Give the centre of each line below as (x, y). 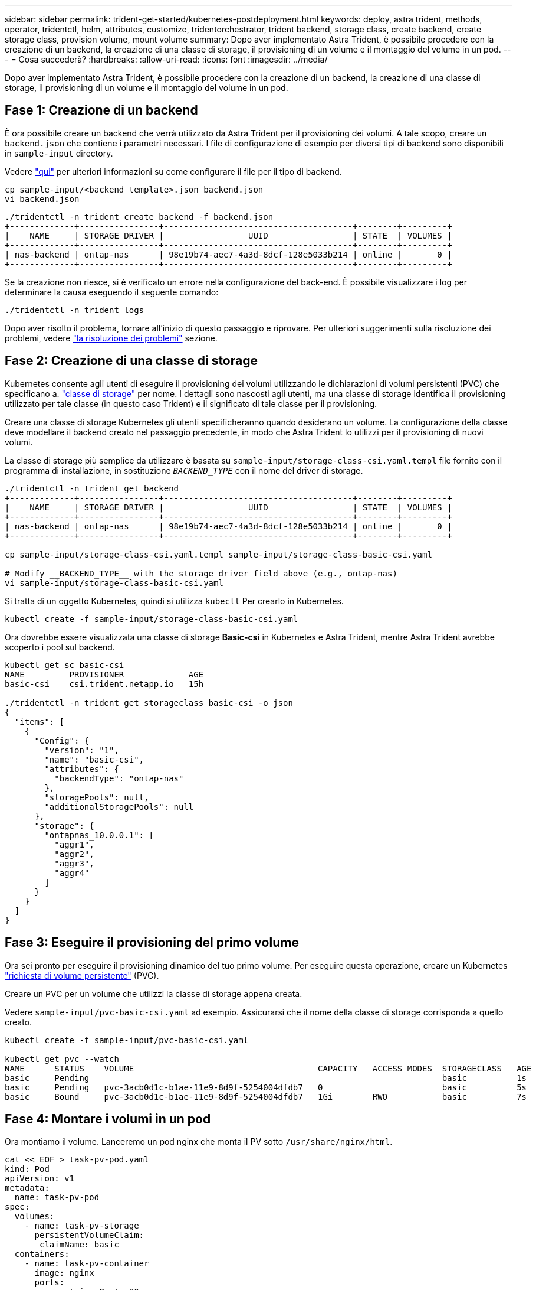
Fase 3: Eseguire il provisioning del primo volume (152, 943)
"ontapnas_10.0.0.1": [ (99, 835)
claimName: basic (79, 1245)
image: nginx (64, 1273)
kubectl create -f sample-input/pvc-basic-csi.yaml (127, 1040)
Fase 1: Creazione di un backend (101, 110)
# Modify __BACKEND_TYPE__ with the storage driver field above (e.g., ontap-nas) (201, 573)
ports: (50, 1283)
